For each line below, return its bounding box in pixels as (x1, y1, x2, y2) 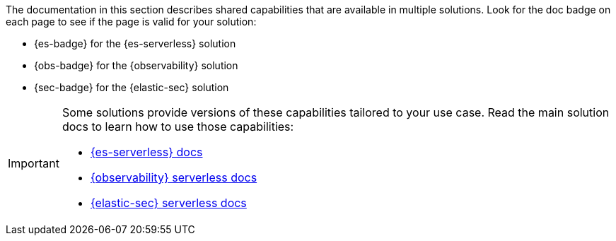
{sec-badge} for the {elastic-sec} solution (34, 81, 229, 93)
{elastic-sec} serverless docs (90, 196, 247, 210)
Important (8, 156, 59, 170)
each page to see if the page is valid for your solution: (6, 16, 257, 28)
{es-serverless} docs (90, 145, 203, 159)
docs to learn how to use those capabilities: (62, 119, 294, 134)
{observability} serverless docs (90, 170, 257, 184)
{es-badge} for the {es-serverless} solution (34, 37, 236, 49)
